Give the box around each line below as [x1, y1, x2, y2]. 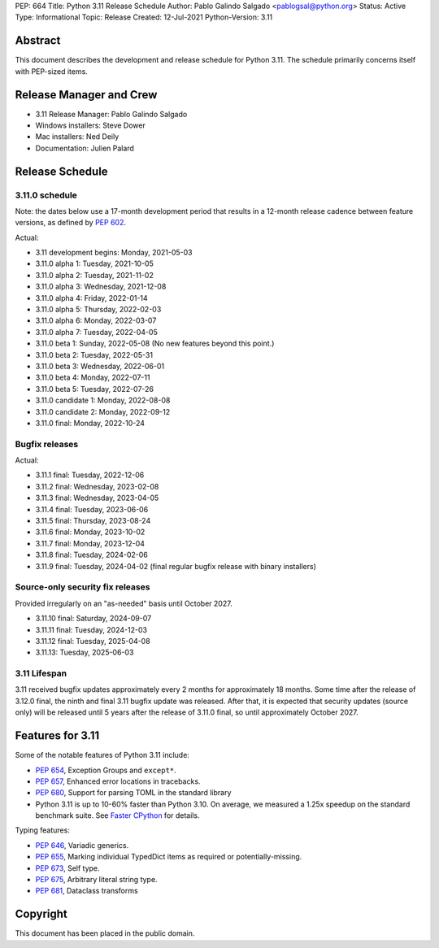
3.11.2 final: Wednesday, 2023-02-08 [35, 481, 159, 491]
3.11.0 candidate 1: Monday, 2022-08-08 [35, 395, 171, 406]
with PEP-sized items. [15, 66, 89, 76]
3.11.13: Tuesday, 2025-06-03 [35, 647, 134, 658]
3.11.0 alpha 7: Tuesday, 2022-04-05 [35, 327, 158, 337]
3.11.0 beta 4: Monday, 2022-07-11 [35, 372, 150, 382]
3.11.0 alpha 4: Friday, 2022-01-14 [35, 293, 148, 302]
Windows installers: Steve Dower [35, 120, 146, 130]
